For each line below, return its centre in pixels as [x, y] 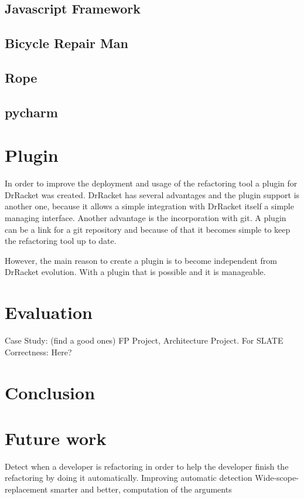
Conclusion [50, 392]
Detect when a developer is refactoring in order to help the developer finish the [147, 466]
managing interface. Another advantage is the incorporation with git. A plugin [146, 218]
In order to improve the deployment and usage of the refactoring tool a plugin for [151, 183]
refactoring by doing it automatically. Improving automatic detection [129, 478]
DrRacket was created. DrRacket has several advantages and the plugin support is [152, 194]
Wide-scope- [277, 478]
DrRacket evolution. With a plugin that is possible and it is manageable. [135, 272]
